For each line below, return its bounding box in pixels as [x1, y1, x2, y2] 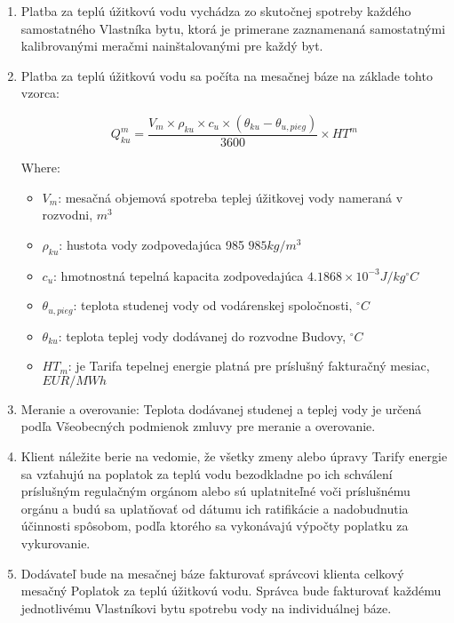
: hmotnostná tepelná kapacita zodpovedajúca [53, 266, 304, 284]
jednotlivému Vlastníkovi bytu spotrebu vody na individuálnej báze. [20, 598, 392, 617]
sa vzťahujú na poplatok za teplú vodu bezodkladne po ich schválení [20, 464, 393, 483]
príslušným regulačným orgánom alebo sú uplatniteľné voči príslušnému [20, 482, 410, 500]
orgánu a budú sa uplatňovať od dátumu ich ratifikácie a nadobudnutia [20, 499, 409, 517]
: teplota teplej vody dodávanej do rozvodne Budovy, [58, 326, 346, 345]
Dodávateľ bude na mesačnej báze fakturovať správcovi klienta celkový [20, 563, 404, 582]
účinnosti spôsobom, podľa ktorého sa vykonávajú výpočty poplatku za [20, 516, 409, 535]
